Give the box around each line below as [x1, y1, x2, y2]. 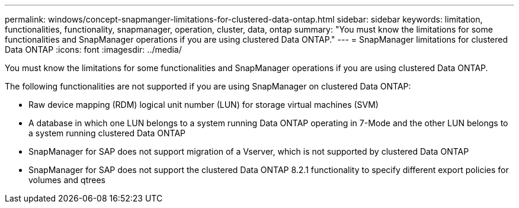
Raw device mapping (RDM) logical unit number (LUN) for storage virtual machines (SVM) [28, 100, 379, 110]
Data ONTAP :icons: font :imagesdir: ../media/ [5, 44, 182, 55]
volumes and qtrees [28, 175, 105, 185]
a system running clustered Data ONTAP [28, 128, 186, 138]
